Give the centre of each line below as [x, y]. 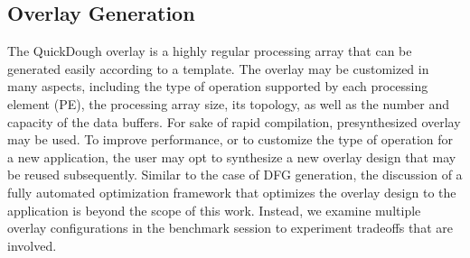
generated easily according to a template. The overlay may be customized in [218, 68]
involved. [32, 245]
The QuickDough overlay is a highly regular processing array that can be [210, 51]
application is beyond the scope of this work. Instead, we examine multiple [214, 210]
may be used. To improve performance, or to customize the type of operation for [230, 139]
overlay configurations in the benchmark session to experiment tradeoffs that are [230, 228]
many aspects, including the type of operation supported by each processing [218, 86]
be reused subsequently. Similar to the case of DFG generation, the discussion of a [235, 175]
